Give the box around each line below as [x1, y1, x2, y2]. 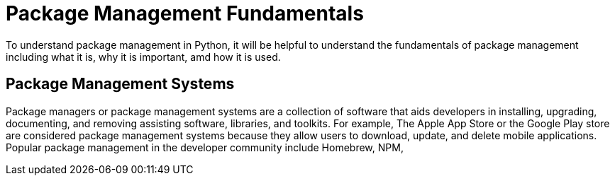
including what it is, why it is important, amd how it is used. [6, 50, 281, 63]
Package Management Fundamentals [6, 1, 364, 25]
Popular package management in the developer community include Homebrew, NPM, [6, 141, 404, 153]
